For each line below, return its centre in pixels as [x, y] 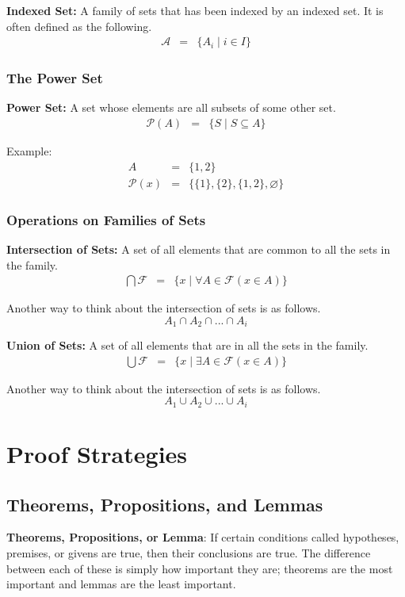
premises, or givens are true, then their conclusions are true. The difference [189, 553]
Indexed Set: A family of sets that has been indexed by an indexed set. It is [195, 10]
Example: [29, 151]
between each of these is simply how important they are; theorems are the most [200, 568]
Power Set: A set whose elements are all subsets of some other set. [171, 107]
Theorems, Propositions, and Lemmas [165, 504]
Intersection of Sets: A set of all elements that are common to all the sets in [199, 249]
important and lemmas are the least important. [121, 584]
